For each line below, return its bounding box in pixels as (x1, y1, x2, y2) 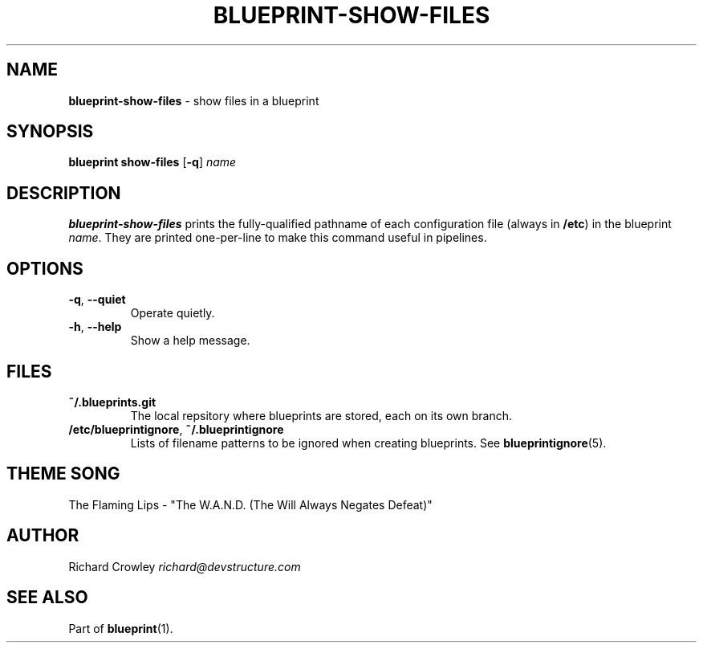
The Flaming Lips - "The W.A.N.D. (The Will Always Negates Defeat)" (68, 497, 433, 512)
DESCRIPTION (6, 182, 121, 203)
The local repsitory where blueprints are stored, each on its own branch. (130, 408, 513, 422)
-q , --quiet (68, 292, 126, 307)
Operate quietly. (130, 306, 215, 320)
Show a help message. (130, 333, 250, 348)
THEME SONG (6, 463, 120, 484)
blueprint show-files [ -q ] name (68, 155, 237, 169)
